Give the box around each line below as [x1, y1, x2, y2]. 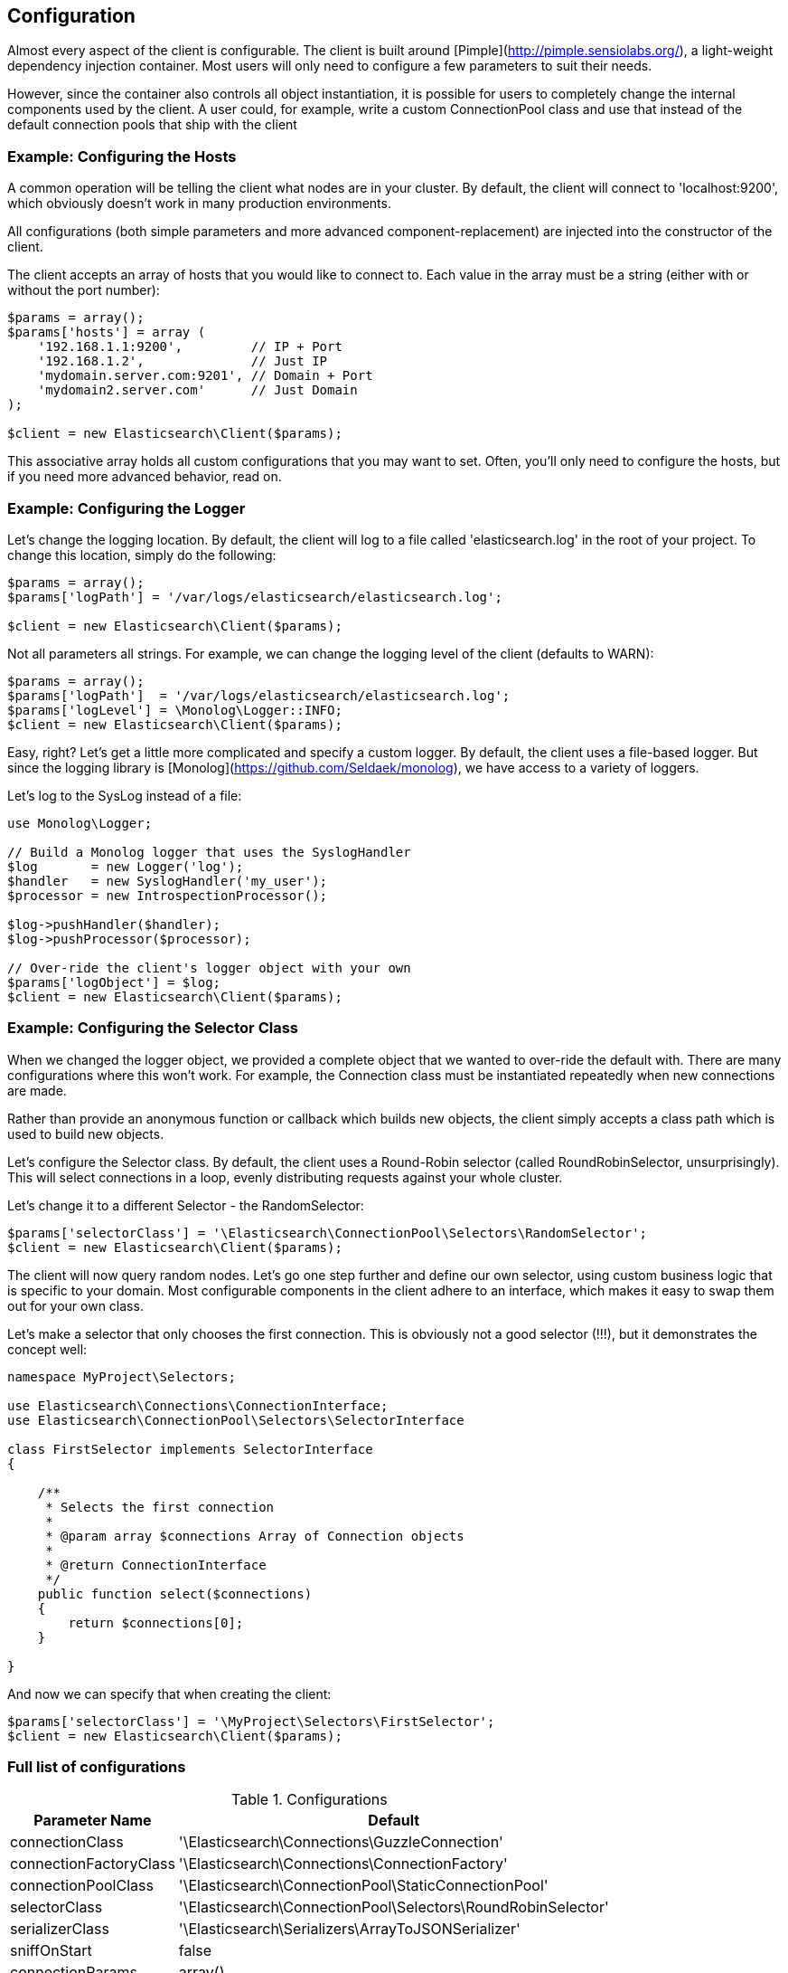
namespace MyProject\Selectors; [7, 1369, 236, 1384]
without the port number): [7, 282, 160, 299]
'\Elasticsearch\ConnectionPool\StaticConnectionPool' [178, 1876, 549, 1895]
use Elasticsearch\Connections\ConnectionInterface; [7, 1398, 389, 1413]
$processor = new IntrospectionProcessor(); [7, 887, 328, 903]
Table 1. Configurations [231, 1790, 388, 1809]
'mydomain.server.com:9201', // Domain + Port [37, 368, 373, 384]
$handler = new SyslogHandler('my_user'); [7, 873, 328, 888]
